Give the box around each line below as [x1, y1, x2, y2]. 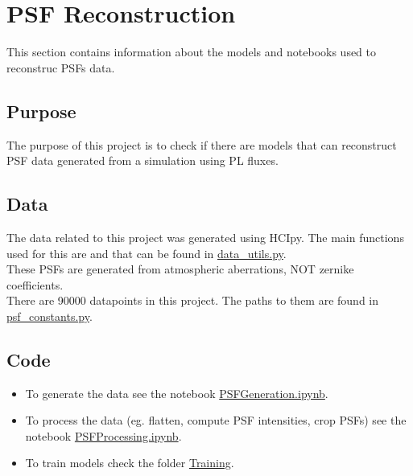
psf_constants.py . [6, 307, 93, 324]
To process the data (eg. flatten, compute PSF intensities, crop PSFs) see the [25, 412, 407, 429]
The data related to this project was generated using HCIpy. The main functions [6, 228, 404, 245]
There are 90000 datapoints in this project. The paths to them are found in [6, 292, 379, 309]
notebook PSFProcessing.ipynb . [25, 427, 182, 444]
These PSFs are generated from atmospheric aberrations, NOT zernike [6, 261, 354, 277]
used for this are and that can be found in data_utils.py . [6, 244, 287, 261]
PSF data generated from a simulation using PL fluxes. [6, 152, 279, 169]
